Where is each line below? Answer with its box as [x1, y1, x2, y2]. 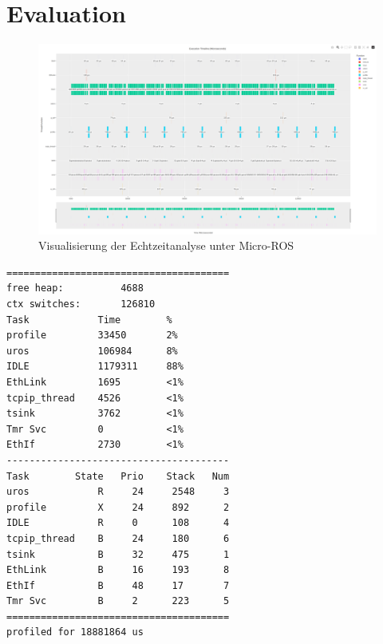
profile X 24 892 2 [6, 501, 230, 513]
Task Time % [6, 314, 172, 326]
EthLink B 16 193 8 [6, 564, 230, 576]
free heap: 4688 [6, 282, 144, 294]
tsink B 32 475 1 [6, 548, 230, 560]
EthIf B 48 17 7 [6, 579, 230, 591]
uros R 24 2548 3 [6, 486, 230, 498]
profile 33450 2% [6, 330, 178, 342]
